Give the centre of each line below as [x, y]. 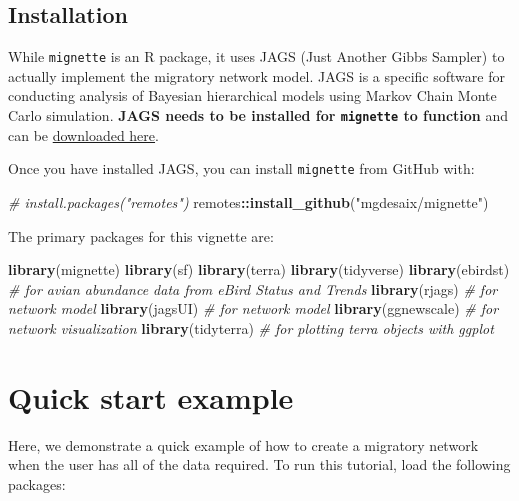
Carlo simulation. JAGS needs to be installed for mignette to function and [258, 115]
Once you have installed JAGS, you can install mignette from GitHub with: [241, 168]
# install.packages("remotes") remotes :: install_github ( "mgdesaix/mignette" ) [248, 201]
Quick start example [151, 396]
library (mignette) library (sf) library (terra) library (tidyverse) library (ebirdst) [259, 269]
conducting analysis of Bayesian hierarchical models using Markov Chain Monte [252, 95]
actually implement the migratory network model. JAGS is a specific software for [256, 75]
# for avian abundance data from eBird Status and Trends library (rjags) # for [253, 288]
